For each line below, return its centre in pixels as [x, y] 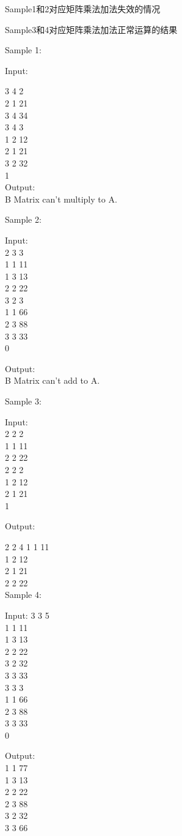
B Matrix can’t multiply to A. [61, 199]
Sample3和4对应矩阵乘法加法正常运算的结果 [91, 29]
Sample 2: [23, 219]
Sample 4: [23, 595]
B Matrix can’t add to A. [53, 380]
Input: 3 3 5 [27, 615]
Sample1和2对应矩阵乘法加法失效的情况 [83, 9]
